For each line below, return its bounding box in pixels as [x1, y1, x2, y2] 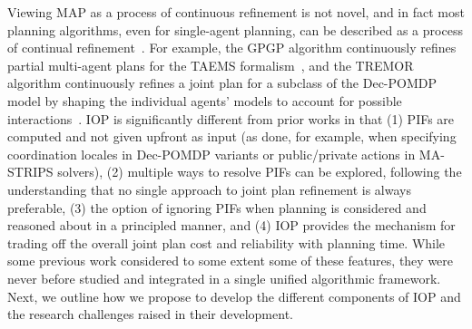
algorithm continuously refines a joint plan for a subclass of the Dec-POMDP [7, 73, 438, 92]
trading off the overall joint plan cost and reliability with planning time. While [7, 233, 446, 252]
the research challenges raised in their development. [7, 305, 293, 324]
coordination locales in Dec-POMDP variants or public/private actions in [7, 144, 416, 163]
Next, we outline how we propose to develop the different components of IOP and [7, 286, 461, 305]
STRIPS [7, 162, 54, 181]
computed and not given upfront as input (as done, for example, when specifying [7, 127, 457, 146]
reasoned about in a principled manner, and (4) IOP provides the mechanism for [7, 216, 456, 235]
